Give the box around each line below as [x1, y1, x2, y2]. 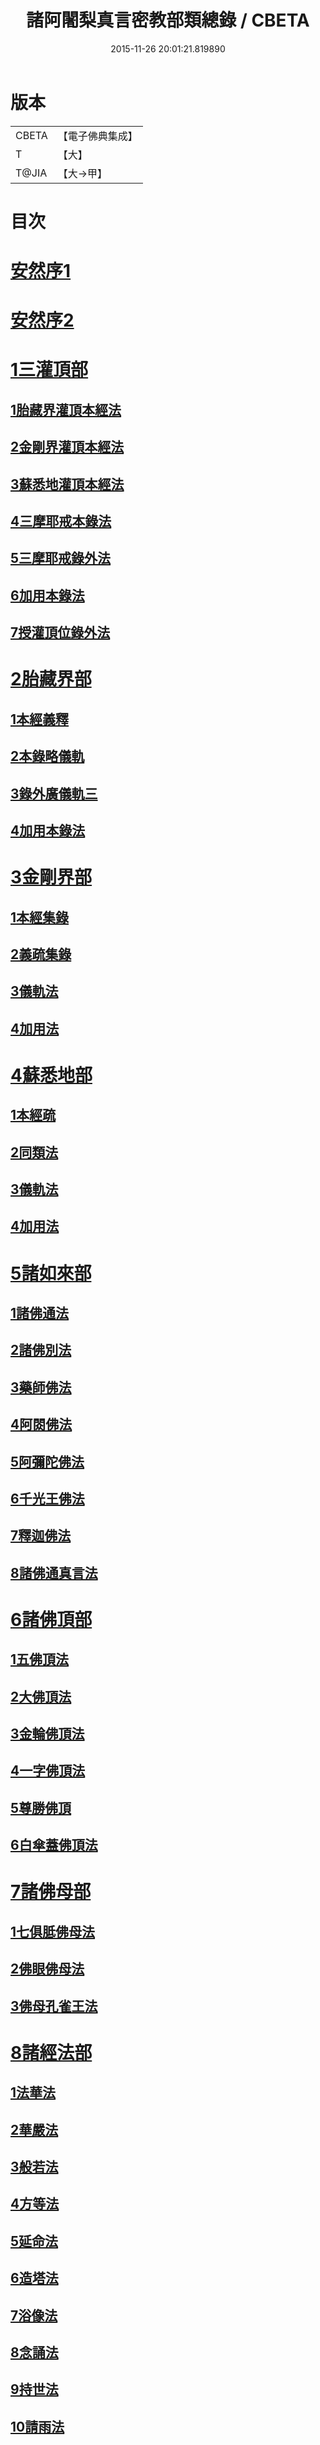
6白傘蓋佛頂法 [10, 1837, 98, 1854]
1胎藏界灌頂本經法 [10, 401, 122, 418]
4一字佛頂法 [10, 1762, 86, 1780]
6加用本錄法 [10, 587, 85, 604]
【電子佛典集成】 [57, 129, 138, 143]
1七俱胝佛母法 [10, 1923, 96, 1940]
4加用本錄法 [10, 822, 86, 839]
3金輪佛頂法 [10, 1726, 85, 1743]
